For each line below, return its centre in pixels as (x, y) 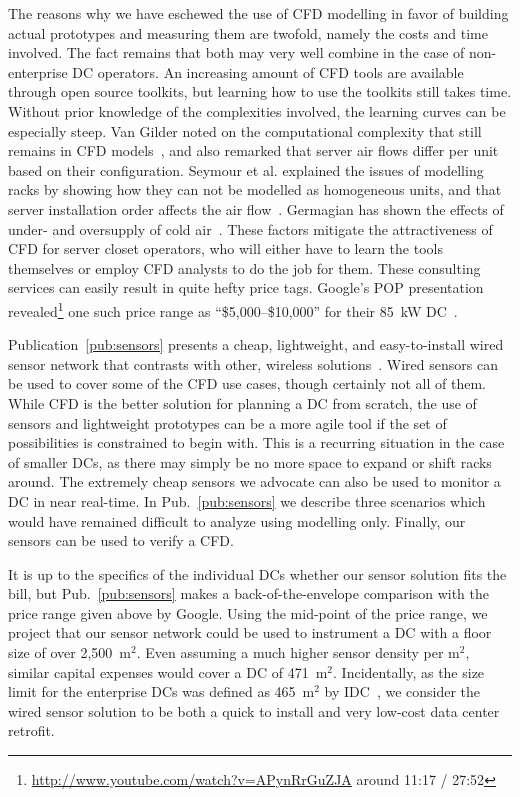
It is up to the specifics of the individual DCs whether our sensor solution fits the (257, 573)
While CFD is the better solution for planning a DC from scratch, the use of (242, 402)
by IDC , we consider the (402, 691)
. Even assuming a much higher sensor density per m (298, 652)
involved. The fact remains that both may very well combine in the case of (236, 52)
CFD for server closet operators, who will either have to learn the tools (225, 248)
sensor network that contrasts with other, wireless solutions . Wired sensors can (253, 363)
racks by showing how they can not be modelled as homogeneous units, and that (255, 189)
